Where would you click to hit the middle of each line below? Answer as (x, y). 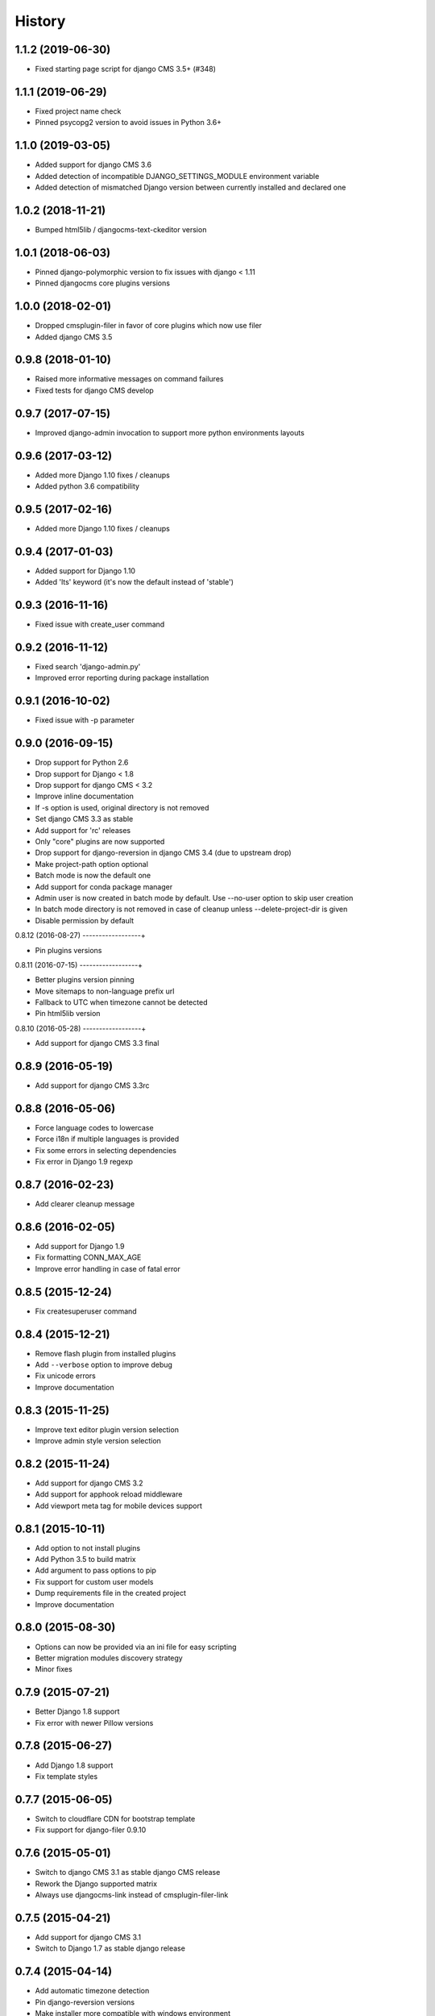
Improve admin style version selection (98, 1441)
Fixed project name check (78, 111)
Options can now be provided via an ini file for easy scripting (136, 1647)
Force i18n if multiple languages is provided (107, 1139)
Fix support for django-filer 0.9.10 (91, 1830)
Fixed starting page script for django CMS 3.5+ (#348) (126, 69)
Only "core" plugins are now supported (100, 841)
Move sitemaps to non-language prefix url (105, 991)
